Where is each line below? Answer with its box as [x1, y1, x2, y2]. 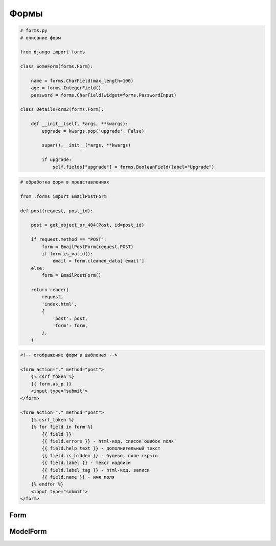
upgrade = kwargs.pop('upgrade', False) [41, 128, 145, 134]
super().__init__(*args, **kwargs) [41, 143, 131, 148]
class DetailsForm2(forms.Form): [20, 107, 104, 112]
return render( [31, 287, 69, 292]
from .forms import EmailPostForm [20, 193, 107, 199]
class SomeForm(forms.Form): [20, 64, 94, 69]
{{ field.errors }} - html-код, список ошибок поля [41, 438, 174, 444]
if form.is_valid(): [41, 251, 94, 257]
